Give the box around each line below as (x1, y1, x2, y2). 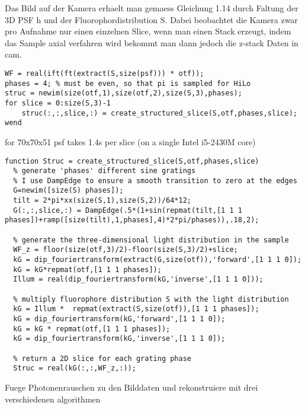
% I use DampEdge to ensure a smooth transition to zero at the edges (13, 176, 297, 185)
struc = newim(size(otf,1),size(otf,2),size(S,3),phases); (5, 89, 242, 98)
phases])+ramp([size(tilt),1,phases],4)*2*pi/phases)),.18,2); (5, 216, 259, 225)
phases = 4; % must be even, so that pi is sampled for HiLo (5, 79, 251, 88)
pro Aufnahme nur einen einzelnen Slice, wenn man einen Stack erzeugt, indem (5, 25, 291, 37)
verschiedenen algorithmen (5, 392, 101, 405)
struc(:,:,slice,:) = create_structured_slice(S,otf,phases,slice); (21, 108, 297, 117)
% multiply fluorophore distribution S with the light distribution (13, 295, 289, 303)
